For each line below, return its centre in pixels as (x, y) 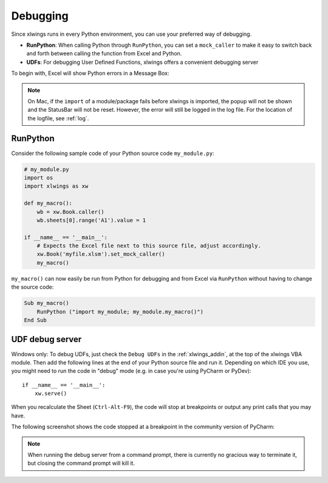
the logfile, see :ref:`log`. (58, 118)
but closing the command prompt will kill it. (81, 463)
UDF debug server (46, 339)
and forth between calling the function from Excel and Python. (104, 53)
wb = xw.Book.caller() (70, 212)
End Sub (35, 320)
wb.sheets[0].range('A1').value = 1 (91, 220)
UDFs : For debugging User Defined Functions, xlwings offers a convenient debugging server (142, 62)
